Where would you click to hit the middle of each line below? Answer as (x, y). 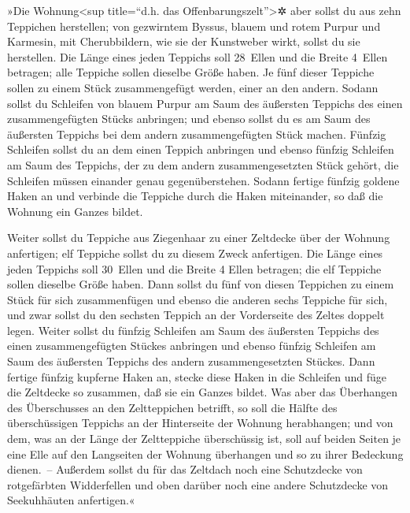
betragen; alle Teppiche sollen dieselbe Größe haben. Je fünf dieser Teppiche (191, 72)
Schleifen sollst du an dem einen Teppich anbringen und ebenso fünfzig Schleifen (201, 149)
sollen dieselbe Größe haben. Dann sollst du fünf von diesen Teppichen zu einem (201, 284)
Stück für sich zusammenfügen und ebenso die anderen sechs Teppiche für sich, (198, 299)
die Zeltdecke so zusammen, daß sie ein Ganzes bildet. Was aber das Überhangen (203, 392)
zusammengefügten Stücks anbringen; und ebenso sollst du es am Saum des (189, 119)
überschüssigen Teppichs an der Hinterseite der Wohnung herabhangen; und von (200, 423)
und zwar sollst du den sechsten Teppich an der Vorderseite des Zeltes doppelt (196, 315)
